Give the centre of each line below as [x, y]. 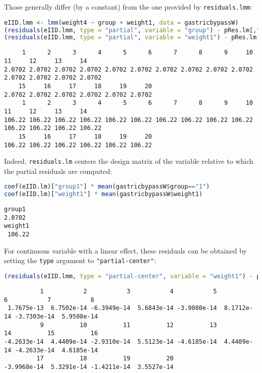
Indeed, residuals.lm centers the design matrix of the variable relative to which [129, 161]
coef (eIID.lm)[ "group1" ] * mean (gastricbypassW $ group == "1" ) [107, 187]
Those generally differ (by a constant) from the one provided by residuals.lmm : [128, 7]
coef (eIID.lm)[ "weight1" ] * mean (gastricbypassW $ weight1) [103, 194]
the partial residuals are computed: [58, 171]
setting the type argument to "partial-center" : [80, 260]
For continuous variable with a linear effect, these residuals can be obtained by [125, 250]
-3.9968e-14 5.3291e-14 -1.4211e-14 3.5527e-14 [89, 367]
